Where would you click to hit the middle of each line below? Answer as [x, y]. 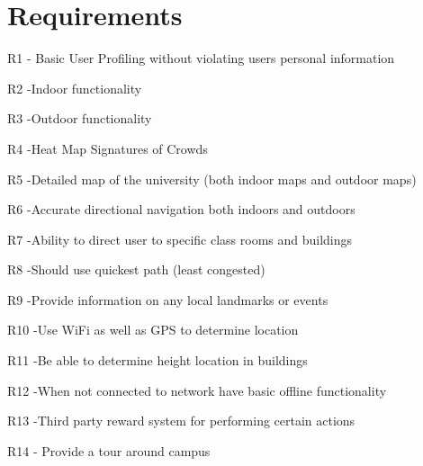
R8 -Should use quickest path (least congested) [136, 269]
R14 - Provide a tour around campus [109, 450]
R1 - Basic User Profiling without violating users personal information [201, 58]
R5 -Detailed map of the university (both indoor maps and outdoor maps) [212, 179]
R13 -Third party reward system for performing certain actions [181, 421]
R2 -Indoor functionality [75, 88]
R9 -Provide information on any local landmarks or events [168, 299]
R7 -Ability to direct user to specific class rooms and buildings [180, 239]
